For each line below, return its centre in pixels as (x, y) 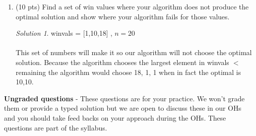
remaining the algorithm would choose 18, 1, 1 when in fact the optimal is (128, 72)
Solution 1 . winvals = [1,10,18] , (64, 33)
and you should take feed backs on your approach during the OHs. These (115, 117)
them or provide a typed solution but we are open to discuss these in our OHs (123, 108)
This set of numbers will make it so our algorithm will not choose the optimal (134, 52)
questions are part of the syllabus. (56, 127)
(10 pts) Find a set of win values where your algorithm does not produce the (132, 6)
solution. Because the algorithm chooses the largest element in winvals (122, 62)
